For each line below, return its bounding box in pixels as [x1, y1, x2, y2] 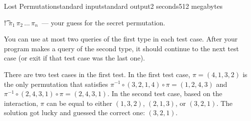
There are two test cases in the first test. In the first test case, [4, 69, 190, 79]
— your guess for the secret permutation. [42, 17, 166, 27]
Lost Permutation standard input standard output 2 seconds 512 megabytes [4, 1, 223, 11]
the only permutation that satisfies [4, 79, 108, 89]
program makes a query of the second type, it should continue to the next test [4, 43, 239, 53]
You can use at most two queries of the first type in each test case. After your [4, 34, 238, 44]
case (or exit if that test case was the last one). [4, 53, 145, 63]
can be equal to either [46, 98, 112, 108]
